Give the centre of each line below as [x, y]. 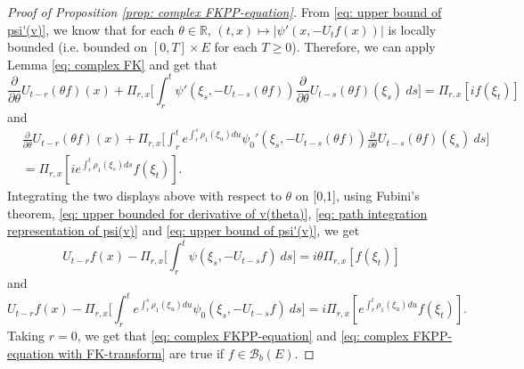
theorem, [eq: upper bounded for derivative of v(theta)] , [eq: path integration [217, 213]
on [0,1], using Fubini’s [357, 196]
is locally [412, 29]
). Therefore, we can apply [364, 47]
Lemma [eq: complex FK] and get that [112, 64]
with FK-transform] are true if [141, 353]
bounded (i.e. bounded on [78, 47]
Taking [26, 336]
